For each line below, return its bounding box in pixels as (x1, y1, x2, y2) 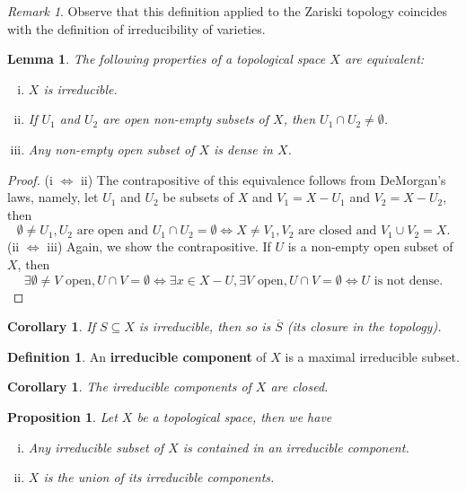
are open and (76, 224, 149, 238)
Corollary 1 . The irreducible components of (7, 377, 251, 396)
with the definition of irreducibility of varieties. (7, 19, 266, 38)
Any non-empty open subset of (28, 139, 195, 158)
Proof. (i (7, 170, 53, 189)
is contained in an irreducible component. (182, 437, 409, 456)
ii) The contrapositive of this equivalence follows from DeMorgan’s (80, 170, 446, 189)
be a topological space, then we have (136, 407, 332, 426)
